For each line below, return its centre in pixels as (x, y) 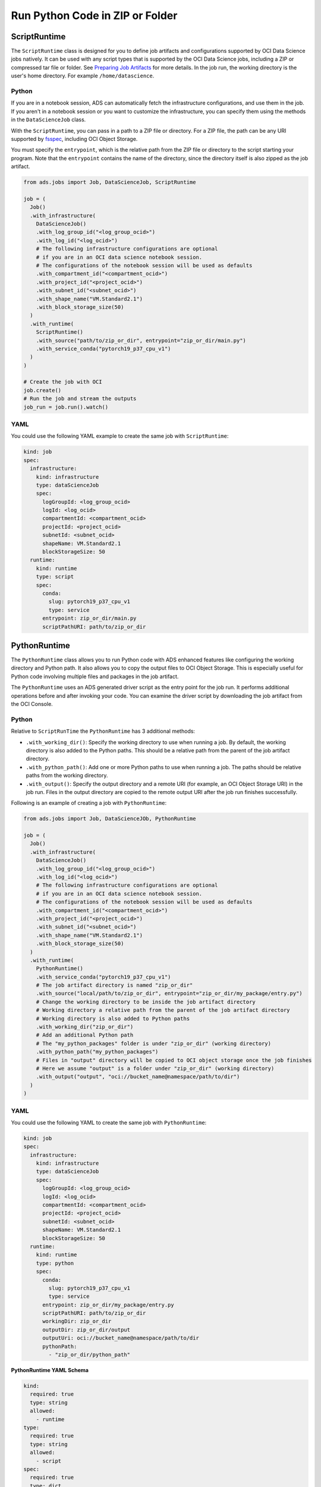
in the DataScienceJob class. (48, 120)
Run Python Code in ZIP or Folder (94, 15)
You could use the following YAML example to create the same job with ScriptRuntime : (120, 436)
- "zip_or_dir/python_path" (89, 1355)
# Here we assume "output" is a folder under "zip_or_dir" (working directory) (155, 1068)
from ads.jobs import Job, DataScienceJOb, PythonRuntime (110, 819)
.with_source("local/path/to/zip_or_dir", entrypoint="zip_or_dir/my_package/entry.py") (169, 994)
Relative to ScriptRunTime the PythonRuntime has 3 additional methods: (103, 731)
